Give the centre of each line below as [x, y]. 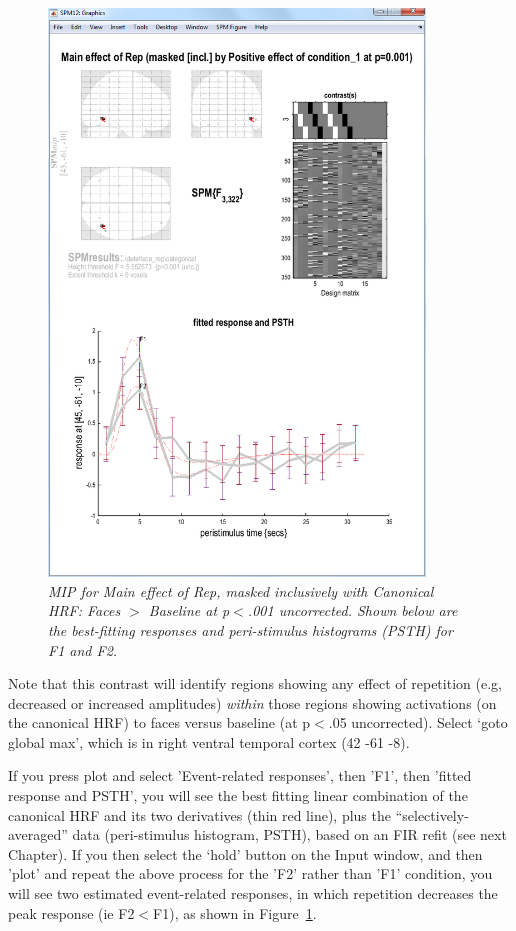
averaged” [38, 834]
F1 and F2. [83, 649]
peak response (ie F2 [71, 912]
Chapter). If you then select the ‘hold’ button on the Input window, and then [245, 853]
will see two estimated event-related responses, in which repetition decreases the [253, 893]
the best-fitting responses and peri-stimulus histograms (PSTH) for [250, 629]
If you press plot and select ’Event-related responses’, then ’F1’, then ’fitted [240, 775]
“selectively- [432, 814]
